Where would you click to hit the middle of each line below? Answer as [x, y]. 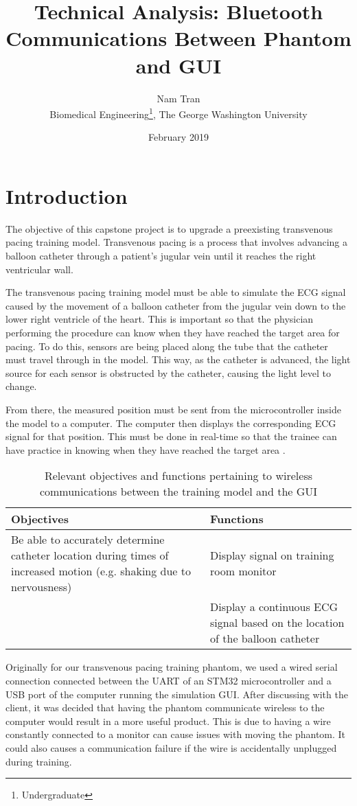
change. [21, 386]
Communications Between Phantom [178, 38]
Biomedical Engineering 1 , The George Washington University [178, 113]
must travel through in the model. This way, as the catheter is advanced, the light [178, 359]
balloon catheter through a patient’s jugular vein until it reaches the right [161, 256]
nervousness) [42, 587]
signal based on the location [277, 623]
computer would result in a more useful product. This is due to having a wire [168, 721]
